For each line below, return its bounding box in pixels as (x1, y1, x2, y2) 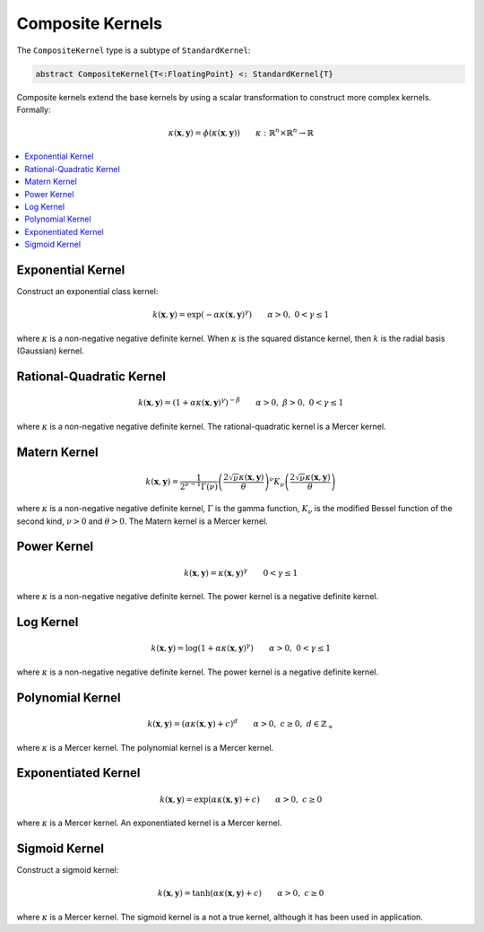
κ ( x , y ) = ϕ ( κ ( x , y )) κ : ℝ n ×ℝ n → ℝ (168, 126, 314, 138)
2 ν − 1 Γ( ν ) (179, 480, 219, 492)
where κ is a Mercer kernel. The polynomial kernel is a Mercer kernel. (16, 742, 274, 753)
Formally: (16, 104, 51, 115)
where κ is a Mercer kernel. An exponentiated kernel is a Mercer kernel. (16, 817, 282, 829)
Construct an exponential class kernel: (16, 286, 159, 297)
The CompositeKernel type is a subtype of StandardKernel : (16, 45, 251, 56)
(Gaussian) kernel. (16, 345, 84, 356)
